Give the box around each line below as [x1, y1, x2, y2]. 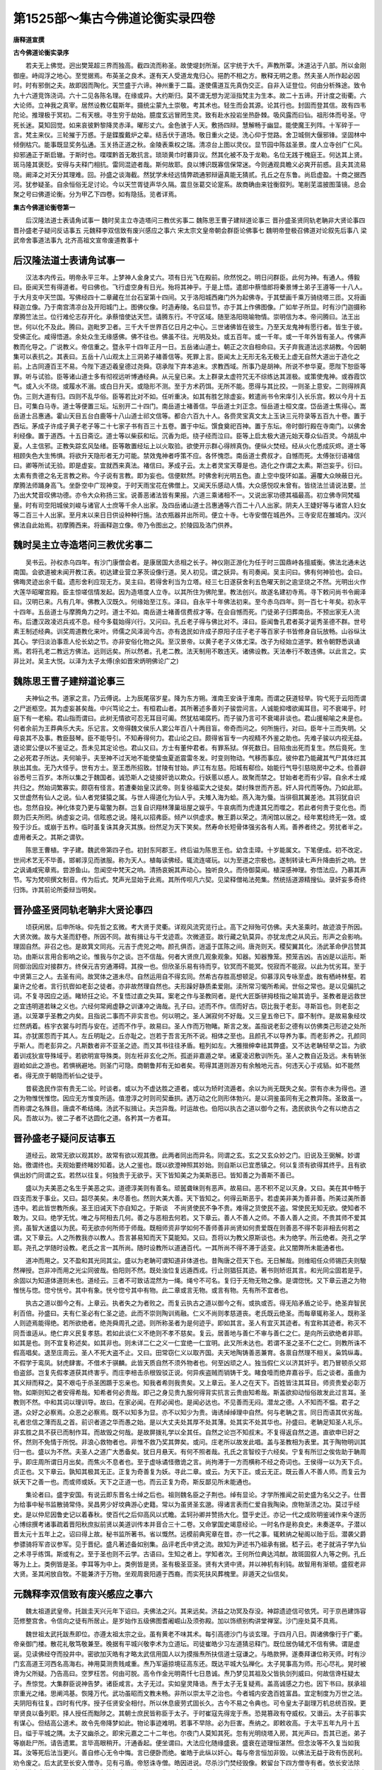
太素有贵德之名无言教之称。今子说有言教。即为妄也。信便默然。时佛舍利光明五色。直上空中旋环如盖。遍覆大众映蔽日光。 [13, 471, 366, 479]
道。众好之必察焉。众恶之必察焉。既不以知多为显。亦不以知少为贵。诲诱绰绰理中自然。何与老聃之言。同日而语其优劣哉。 [13, 1408, 366, 1416]
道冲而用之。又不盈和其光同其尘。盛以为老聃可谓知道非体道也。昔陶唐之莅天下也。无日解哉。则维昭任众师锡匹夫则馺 [25, 1256, 366, 1264]
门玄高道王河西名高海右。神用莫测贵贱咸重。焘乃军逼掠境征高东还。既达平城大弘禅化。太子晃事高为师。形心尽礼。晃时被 [13, 1659, 366, 1667]
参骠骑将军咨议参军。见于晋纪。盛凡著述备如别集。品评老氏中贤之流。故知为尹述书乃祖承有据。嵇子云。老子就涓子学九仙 [13, 1540, 366, 1548]
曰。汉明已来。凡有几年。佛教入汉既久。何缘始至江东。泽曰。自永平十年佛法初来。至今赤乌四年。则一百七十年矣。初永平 [13, 598, 366, 606]
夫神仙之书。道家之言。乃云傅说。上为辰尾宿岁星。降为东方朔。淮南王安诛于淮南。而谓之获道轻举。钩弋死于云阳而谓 [25, 694, 366, 702]
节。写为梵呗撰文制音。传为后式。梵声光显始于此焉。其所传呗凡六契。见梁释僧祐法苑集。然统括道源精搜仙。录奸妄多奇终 [13, 875, 366, 884]
